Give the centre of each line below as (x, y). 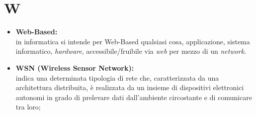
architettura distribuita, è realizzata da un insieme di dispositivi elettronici (130, 87)
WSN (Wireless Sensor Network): (75, 67)
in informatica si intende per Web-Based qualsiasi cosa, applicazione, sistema (133, 41)
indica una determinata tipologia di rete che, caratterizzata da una (117, 77)
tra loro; (28, 107)
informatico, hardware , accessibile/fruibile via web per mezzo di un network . (131, 51)
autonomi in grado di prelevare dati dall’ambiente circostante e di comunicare (134, 97)
